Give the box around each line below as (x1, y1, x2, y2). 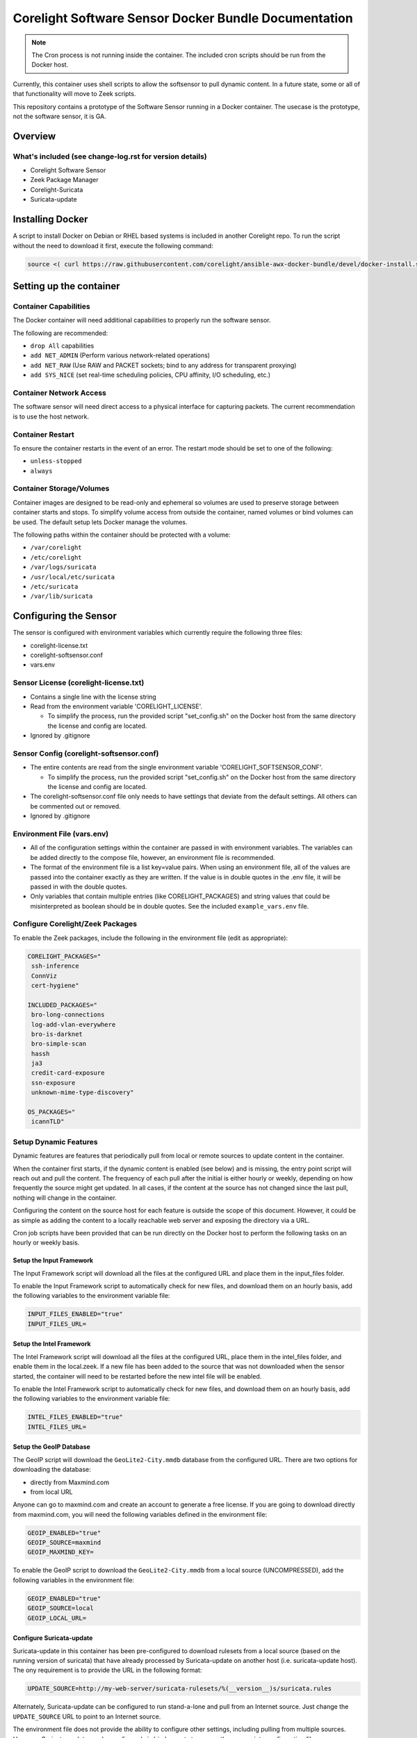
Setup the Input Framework (13, 1256, 94, 1265)
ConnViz (31, 972, 58, 980)
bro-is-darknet (31, 1030, 83, 1038)
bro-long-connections (31, 1011, 105, 1018)
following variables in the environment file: (13, 1575, 135, 1584)
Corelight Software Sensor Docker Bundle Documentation (13, 10, 354, 26)
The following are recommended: (13, 329, 108, 337)
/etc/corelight (30, 553, 83, 561)
